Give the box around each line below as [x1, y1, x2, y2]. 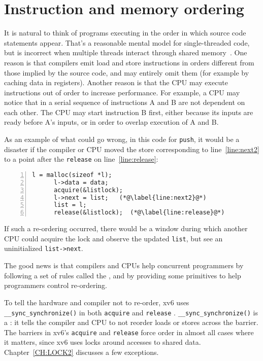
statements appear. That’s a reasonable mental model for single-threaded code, [4, 37, 250, 48]
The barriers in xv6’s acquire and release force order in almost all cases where [4, 327, 254, 337]
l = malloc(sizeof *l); [32, 171, 112, 178]
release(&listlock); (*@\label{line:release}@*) [53, 209, 225, 216]
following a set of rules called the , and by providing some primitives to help [4, 270, 241, 280]
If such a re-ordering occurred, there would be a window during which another [4, 223, 248, 234]
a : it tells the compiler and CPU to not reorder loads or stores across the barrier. [4, 317, 258, 328]
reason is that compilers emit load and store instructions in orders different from [4, 57, 254, 67]
